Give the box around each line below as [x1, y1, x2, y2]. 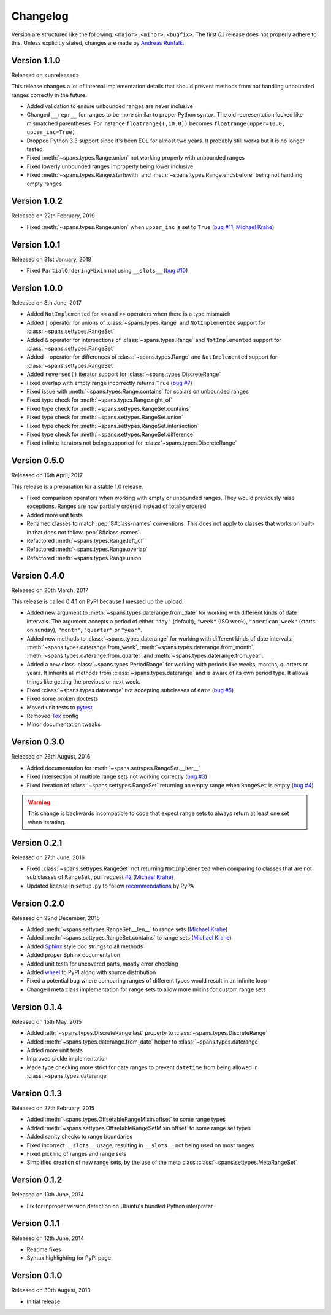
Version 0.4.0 [11, 570, 65, 580]
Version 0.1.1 [11, 1218, 60, 1228]
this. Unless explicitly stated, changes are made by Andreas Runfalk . [11, 39, 185, 46]
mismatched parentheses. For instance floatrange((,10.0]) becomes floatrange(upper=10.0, [26, 120, 286, 127]
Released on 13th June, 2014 [11, 1191, 85, 1198]
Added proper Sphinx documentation [26, 951, 121, 959]
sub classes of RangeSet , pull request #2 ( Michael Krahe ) [26, 873, 174, 881]
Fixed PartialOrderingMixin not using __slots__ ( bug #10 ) [26, 267, 188, 275]
